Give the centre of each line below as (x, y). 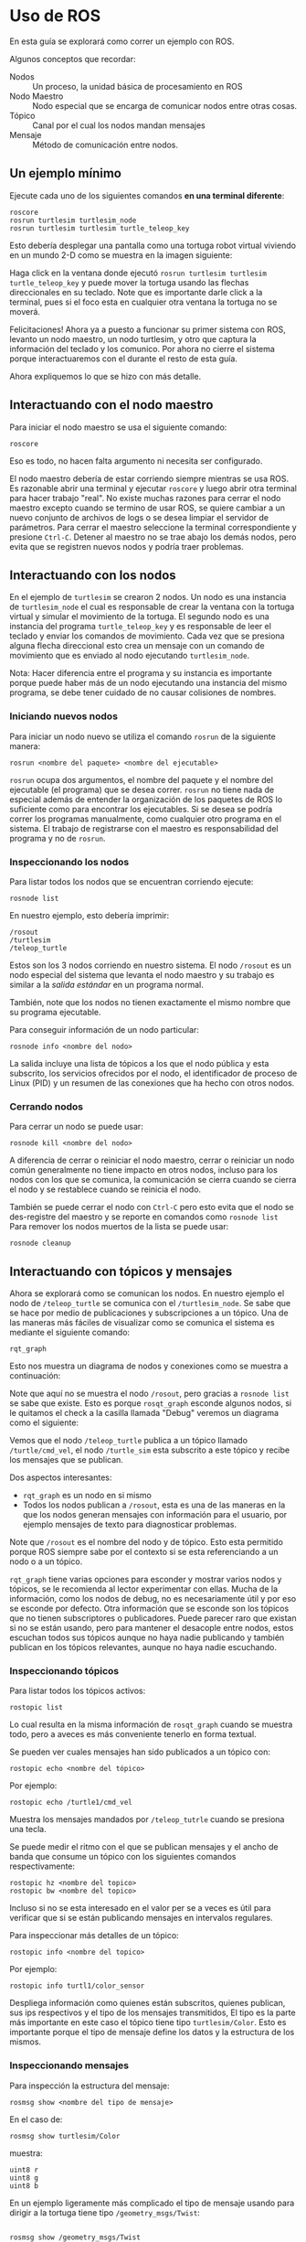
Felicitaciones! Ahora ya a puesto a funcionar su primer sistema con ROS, (148, 329)
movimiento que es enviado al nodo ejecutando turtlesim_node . (129, 656)
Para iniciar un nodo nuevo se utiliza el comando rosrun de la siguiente (142, 736)
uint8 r (24, 2170)
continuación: (35, 1376)
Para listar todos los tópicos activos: (78, 1691)
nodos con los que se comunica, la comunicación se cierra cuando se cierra (153, 1180)
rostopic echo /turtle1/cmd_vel (71, 1803)
